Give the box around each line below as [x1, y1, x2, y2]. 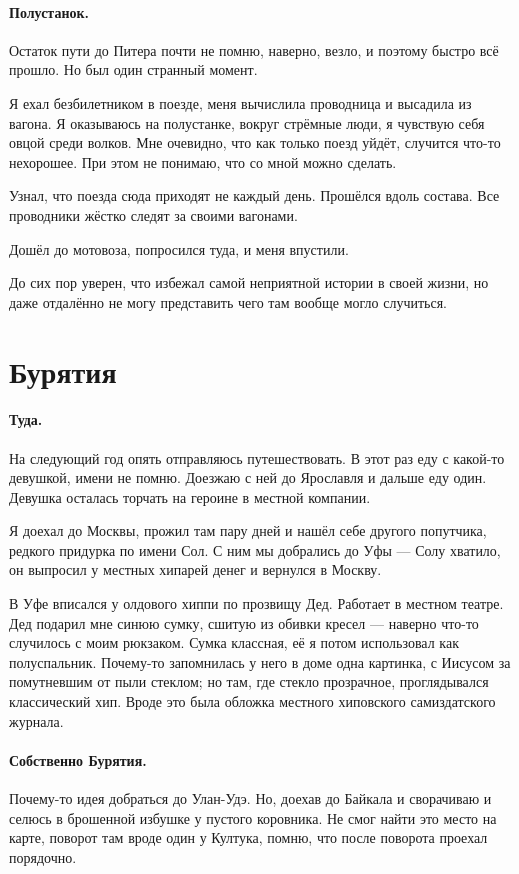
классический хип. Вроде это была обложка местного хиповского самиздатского [9, 691, 496, 712]
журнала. [9, 710, 64, 731]
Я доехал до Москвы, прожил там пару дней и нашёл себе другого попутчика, [9, 520, 487, 541]
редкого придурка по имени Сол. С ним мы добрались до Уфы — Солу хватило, [9, 539, 501, 560]
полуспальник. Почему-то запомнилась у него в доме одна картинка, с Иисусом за [9, 651, 511, 672]
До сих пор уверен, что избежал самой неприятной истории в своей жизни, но [9, 272, 489, 293]
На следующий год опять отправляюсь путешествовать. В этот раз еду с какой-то [9, 447, 505, 468]
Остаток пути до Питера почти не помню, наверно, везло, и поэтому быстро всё [9, 39, 499, 60]
